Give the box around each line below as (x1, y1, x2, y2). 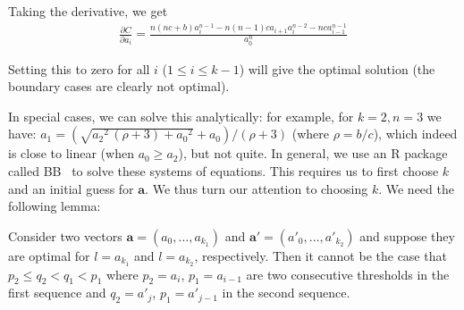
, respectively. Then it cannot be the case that (194, 246, 447, 264)
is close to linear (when (8, 144, 134, 163)
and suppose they (359, 226, 455, 245)
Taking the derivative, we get (8, 2, 168, 20)
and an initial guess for (8, 179, 134, 197)
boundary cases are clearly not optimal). (8, 77, 230, 96)
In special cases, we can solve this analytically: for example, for (8, 106, 354, 125)
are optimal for (8, 246, 90, 264)
